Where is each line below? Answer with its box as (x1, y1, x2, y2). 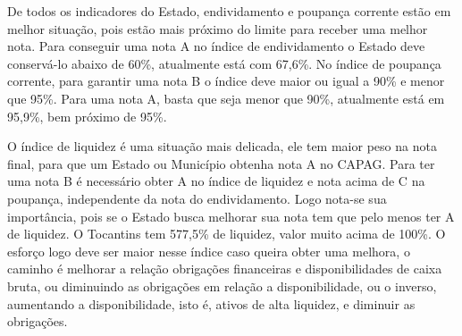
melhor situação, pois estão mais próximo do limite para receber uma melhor (7, 19, 428, 38)
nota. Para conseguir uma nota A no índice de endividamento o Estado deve (7, 37, 425, 55)
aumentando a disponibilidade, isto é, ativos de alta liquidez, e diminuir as (7, 294, 416, 313)
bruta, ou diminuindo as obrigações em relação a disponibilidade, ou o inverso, (7, 276, 437, 295)
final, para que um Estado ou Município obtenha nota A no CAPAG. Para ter (7, 154, 435, 172)
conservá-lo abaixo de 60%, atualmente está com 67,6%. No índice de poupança (7, 54, 441, 72)
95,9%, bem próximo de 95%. (7, 106, 167, 125)
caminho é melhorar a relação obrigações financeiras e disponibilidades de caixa (7, 259, 442, 278)
